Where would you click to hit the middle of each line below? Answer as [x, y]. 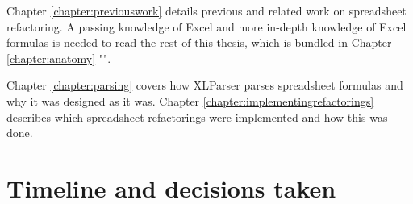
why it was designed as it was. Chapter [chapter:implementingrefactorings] [190, 100]
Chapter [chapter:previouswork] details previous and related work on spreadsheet [206, 10]
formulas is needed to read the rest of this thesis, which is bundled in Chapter [199, 42]
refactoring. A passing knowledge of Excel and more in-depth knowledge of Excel [206, 26]
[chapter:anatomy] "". [59, 58]
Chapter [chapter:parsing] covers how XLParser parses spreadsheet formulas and [205, 85]
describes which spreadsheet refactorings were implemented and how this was [197, 117]
